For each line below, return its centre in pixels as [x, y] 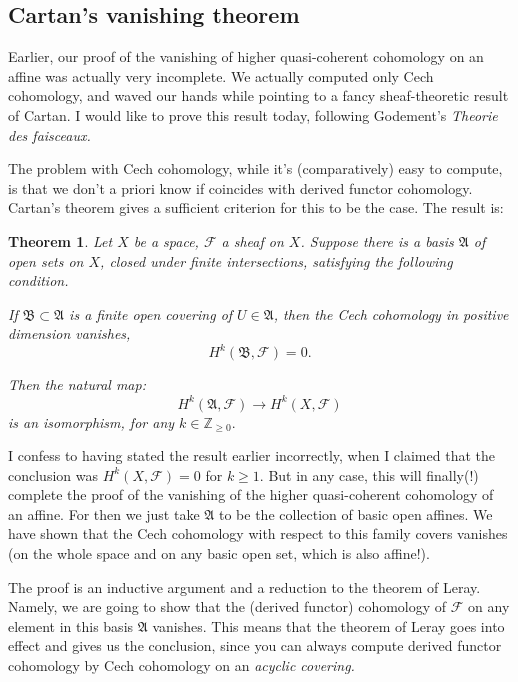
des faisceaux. [49, 134]
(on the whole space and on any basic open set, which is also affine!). [219, 553]
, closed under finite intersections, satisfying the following [276, 260]
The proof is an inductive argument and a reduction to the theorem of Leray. [244, 586]
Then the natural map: [77, 384]
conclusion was [53, 474]
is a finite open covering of [151, 313]
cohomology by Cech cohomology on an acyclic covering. [181, 665]
